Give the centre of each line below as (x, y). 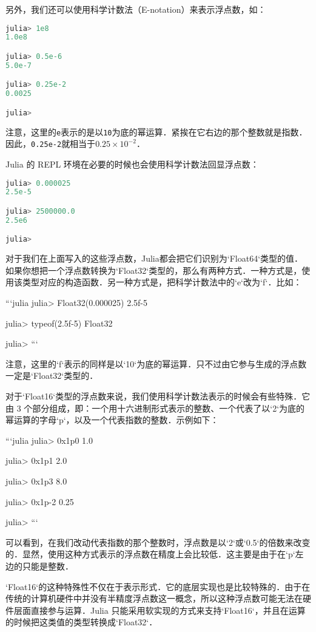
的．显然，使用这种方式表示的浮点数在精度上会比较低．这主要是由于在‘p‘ (150, 554)
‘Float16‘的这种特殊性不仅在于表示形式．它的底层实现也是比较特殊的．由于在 (158, 586)
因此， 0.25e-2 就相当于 (51, 144)
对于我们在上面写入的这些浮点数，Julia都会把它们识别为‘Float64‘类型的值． (154, 258)
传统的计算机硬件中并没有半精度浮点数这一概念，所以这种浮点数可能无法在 (154, 598)
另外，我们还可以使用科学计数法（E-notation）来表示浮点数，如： (136, 9)
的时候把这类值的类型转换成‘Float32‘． (82, 622)
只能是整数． (48, 566)
